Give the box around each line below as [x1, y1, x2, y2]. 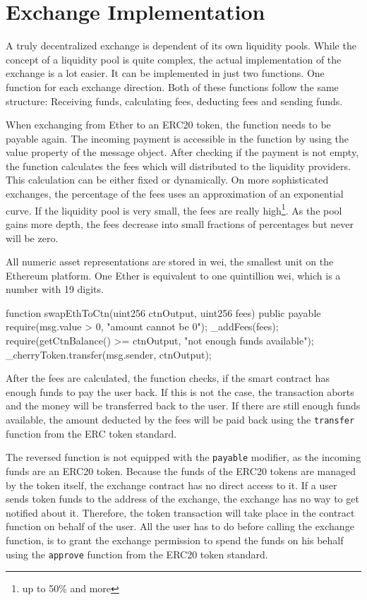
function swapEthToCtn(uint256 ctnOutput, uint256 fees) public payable [6, 305, 321, 320]
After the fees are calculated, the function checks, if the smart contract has [6, 371, 330, 385]
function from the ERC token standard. [6, 426, 177, 440]
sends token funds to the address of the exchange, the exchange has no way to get [6, 491, 359, 506]
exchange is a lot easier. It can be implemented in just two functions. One [6, 66, 325, 80]
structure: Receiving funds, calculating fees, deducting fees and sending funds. [6, 93, 343, 108]
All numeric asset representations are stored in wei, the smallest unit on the [6, 254, 334, 269]
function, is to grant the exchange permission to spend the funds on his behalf [6, 532, 344, 547]
